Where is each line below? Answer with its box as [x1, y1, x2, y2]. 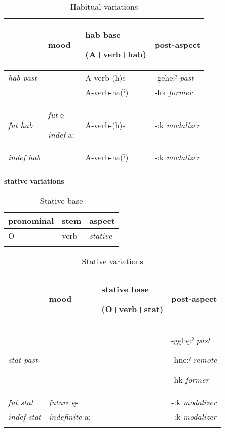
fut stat [8, 396, 33, 408]
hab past [8, 72, 37, 83]
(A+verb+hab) [85, 48, 146, 60]
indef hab [8, 151, 40, 163]
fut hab [8, 118, 33, 131]
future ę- [49, 396, 79, 408]
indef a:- [48, 129, 78, 140]
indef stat [8, 410, 41, 422]
